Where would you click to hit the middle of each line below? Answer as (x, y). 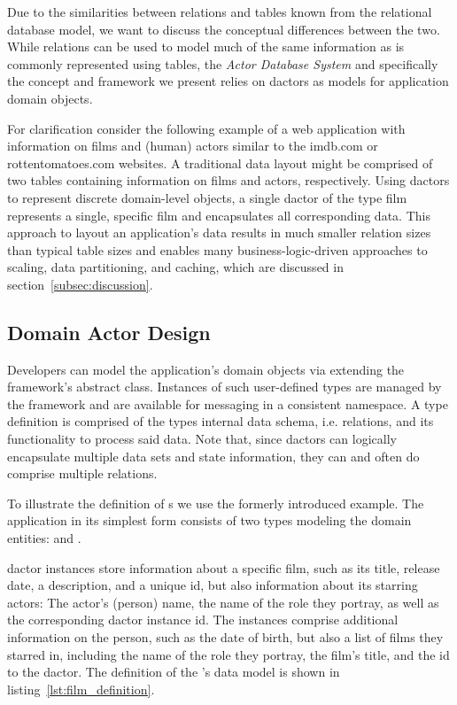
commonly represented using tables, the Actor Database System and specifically (223, 63)
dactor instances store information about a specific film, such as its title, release (224, 567)
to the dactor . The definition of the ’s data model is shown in (174, 672)
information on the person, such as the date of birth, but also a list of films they (225, 637)
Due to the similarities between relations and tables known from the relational (220, 12)
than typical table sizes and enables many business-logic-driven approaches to (217, 249)
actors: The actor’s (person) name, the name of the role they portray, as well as (223, 602)
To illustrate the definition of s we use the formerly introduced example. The (216, 503)
